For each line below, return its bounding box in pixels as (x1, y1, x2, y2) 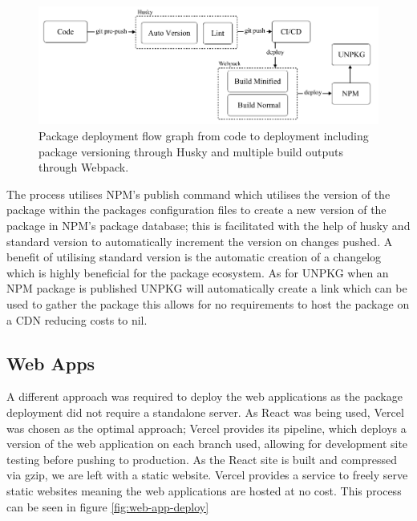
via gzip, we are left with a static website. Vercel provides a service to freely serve (6, 466, 408, 483)
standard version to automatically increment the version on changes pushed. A (6, 232, 393, 249)
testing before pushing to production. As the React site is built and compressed (6, 450, 397, 467)
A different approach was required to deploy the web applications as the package (6, 388, 403, 405)
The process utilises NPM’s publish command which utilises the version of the (6, 185, 391, 202)
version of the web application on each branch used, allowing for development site (6, 435, 408, 452)
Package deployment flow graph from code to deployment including (38, 127, 369, 144)
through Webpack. (38, 159, 129, 176)
